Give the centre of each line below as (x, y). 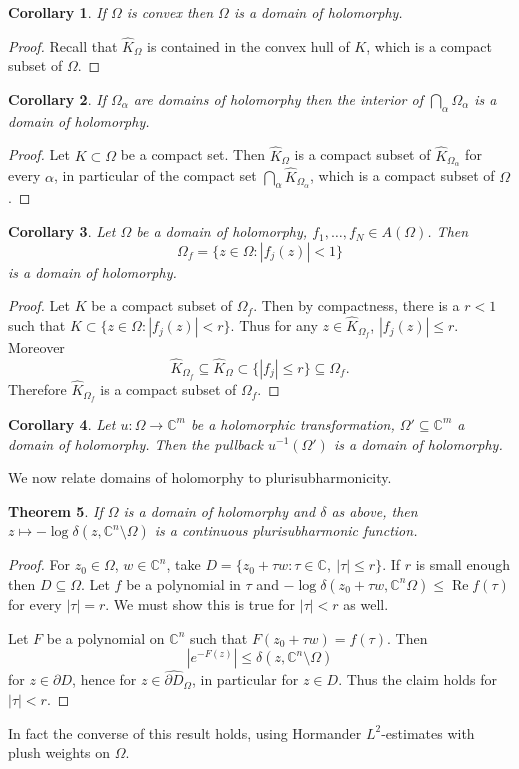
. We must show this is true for (200, 603)
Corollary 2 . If (57, 99)
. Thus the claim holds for (417, 679)
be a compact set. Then (192, 154)
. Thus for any (274, 325)
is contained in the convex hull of (248, 45)
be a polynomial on (105, 637)
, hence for (104, 679)
